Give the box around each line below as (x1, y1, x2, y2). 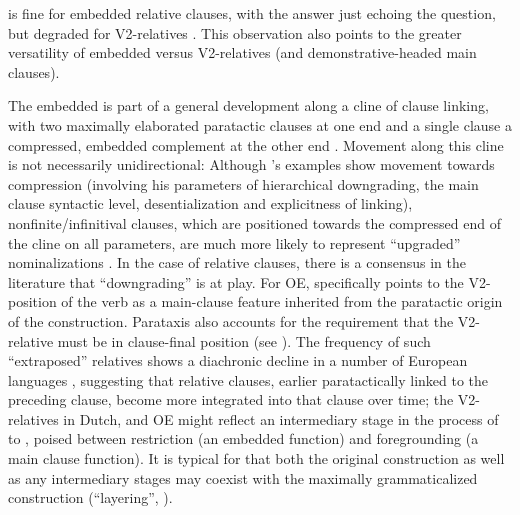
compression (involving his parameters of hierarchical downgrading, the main (8, 173, 479, 194)
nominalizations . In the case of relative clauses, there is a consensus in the (8, 252, 466, 273)
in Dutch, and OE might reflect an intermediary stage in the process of (63, 408, 499, 429)
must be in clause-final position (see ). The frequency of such (57, 330, 431, 351)
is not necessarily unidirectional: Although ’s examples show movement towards (8, 154, 495, 175)
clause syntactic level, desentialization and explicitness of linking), (8, 193, 413, 214)
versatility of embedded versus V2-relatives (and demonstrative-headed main (8, 42, 477, 63)
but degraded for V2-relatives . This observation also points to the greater (8, 22, 462, 43)
